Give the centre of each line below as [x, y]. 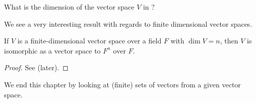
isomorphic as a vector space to [52, 50]
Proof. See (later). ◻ [36, 67]
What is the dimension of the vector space [69, 7]
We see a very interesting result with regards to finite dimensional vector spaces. [128, 23]
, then [229, 41]
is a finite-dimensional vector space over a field [89, 41]
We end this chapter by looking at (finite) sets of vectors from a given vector [122, 84]
